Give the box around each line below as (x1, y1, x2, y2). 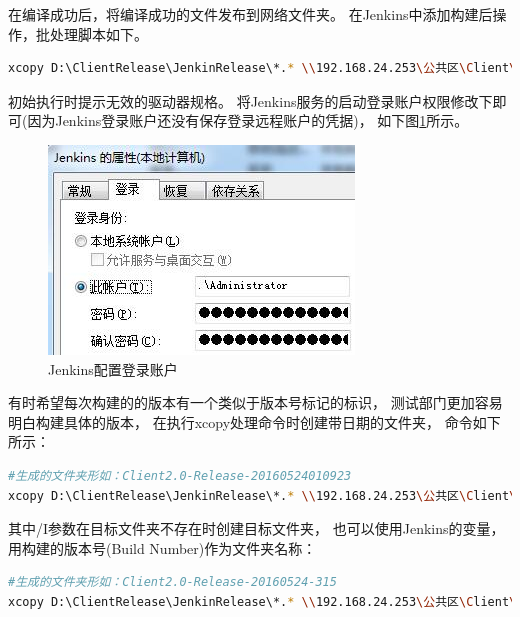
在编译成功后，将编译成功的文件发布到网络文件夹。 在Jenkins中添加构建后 (8, 4, 493, 24)
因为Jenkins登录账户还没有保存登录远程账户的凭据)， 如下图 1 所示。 (27, 110, 469, 131)
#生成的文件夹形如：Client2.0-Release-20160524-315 (8, 575, 337, 590)
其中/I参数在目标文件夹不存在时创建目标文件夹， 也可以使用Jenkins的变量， (8, 518, 505, 539)
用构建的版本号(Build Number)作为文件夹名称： (8, 537, 317, 558)
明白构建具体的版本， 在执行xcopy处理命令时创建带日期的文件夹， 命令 (8, 411, 473, 432)
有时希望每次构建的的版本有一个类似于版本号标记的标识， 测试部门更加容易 (8, 392, 503, 413)
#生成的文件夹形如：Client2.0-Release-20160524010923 (8, 468, 352, 483)
